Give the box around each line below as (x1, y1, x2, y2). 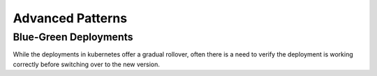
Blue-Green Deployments (13, 31, 133, 43)
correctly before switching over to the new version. (13, 60, 161, 68)
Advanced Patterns (13, 10, 128, 26)
